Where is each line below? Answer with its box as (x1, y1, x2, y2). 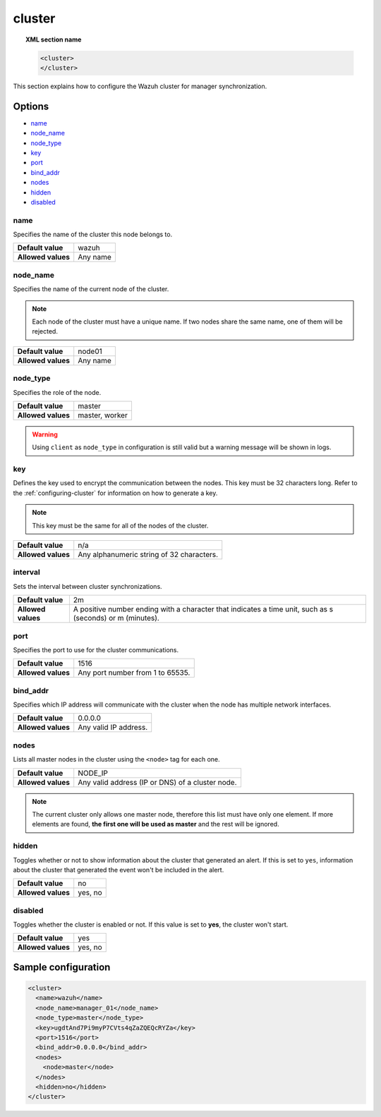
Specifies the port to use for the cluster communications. (13, 645, 179, 654)
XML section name (25, 35, 82, 44)
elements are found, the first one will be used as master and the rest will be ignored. (32, 820, 279, 829)
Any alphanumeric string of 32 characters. (78, 550, 219, 560)
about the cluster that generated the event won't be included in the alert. (13, 865, 224, 874)
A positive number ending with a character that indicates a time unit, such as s (73, 604, 334, 614)
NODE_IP (78, 768, 109, 778)
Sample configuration (13, 961, 111, 973)
